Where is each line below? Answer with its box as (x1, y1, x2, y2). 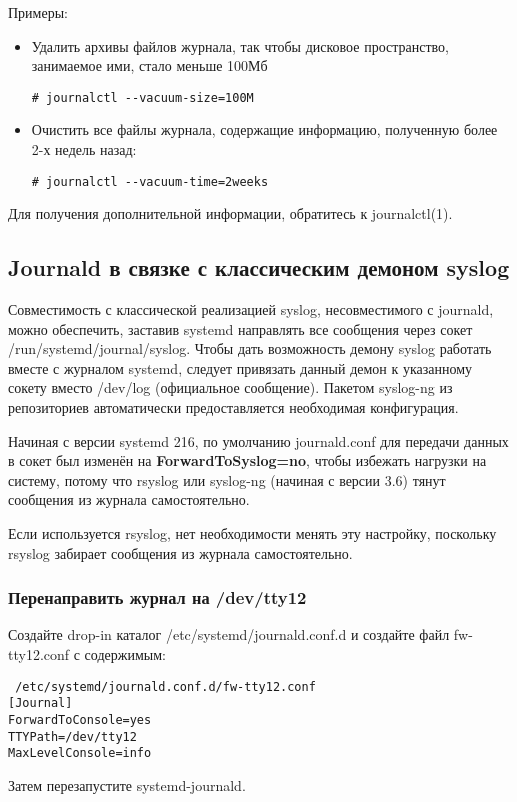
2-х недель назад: (31, 139, 137, 160)
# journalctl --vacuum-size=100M (31, 90, 254, 105)
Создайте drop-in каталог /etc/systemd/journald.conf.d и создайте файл (8, 624, 450, 645)
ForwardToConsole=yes (8, 712, 152, 727)
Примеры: (8, 2, 68, 22)
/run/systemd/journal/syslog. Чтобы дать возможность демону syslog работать (8, 338, 492, 359)
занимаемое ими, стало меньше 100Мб (31, 55, 268, 76)
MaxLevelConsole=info (8, 746, 152, 761)
